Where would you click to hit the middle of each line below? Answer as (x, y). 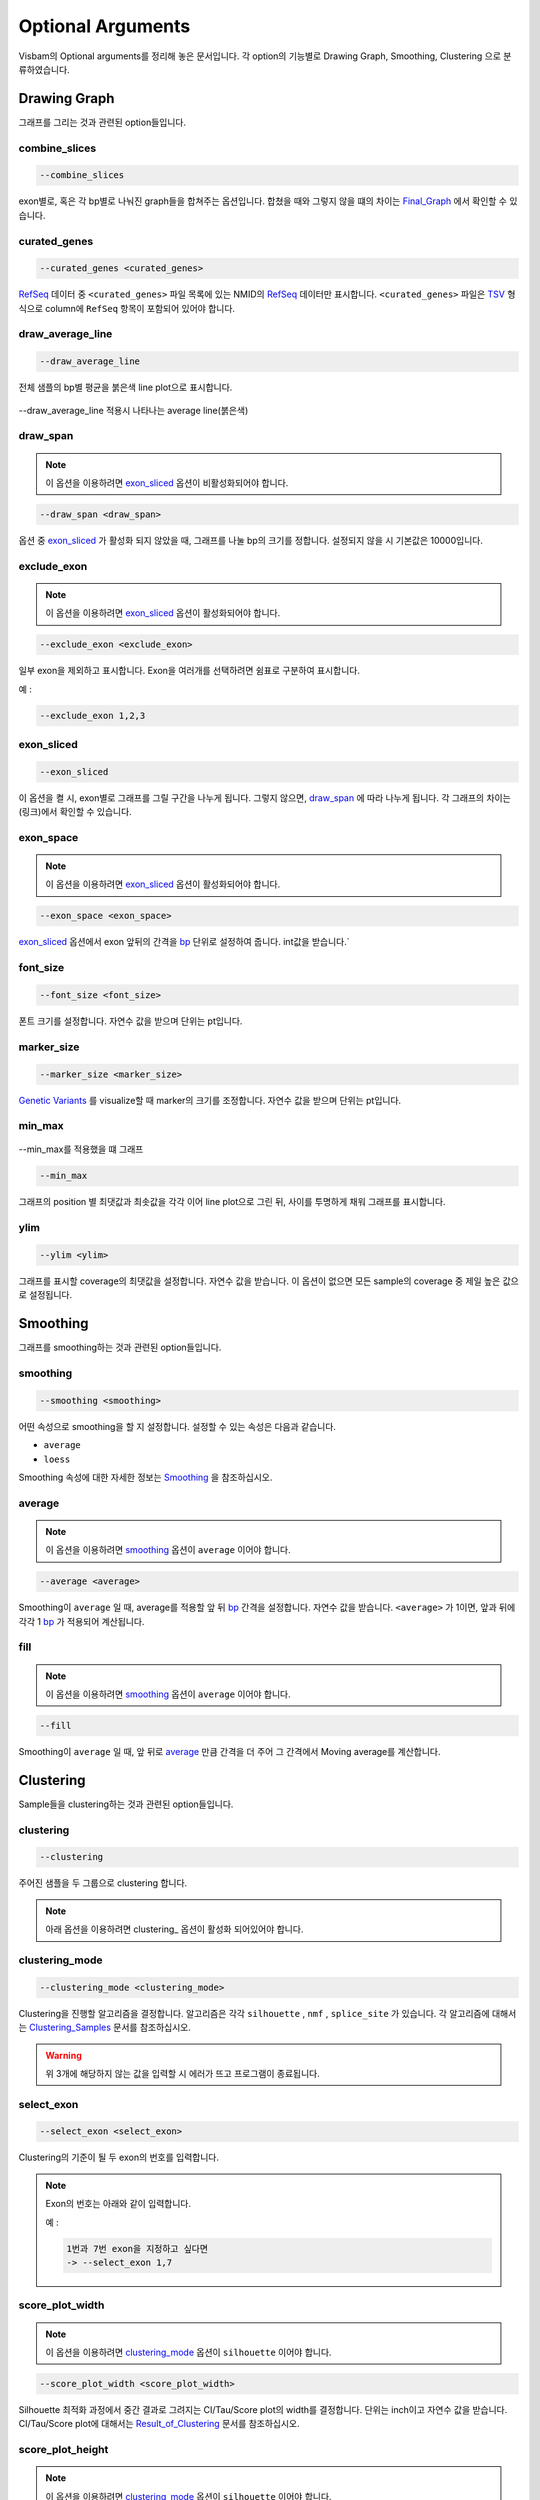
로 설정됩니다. (45, 1295)
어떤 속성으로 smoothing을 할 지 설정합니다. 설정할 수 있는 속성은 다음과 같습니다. (177, 1426)
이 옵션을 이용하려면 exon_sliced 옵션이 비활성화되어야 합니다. (167, 482)
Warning (63, 2055)
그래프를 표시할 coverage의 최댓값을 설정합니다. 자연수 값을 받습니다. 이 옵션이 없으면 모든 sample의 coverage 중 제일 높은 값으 (268, 1281)
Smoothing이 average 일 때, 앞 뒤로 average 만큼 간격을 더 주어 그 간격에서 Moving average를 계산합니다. (229, 1751)
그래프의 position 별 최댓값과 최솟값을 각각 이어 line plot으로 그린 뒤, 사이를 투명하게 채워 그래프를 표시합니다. (232, 1202)
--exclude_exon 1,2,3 (92, 715)
